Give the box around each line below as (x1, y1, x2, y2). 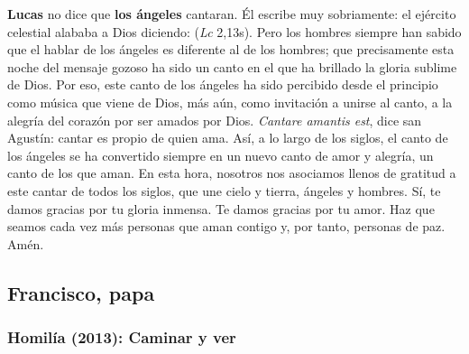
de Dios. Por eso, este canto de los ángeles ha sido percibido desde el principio (7, 75, 438, 94)
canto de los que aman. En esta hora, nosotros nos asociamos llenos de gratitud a (7, 163, 456, 182)
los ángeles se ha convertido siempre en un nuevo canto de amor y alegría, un (7, 145, 434, 164)
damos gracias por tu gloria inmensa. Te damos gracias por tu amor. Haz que (7, 199, 435, 218)
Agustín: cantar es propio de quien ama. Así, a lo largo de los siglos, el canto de (7, 128, 448, 147)
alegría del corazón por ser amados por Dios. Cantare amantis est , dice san (7, 110, 422, 129)
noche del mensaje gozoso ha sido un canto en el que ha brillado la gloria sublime (7, 57, 457, 76)
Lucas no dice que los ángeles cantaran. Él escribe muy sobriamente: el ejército (7, 5, 456, 23)
